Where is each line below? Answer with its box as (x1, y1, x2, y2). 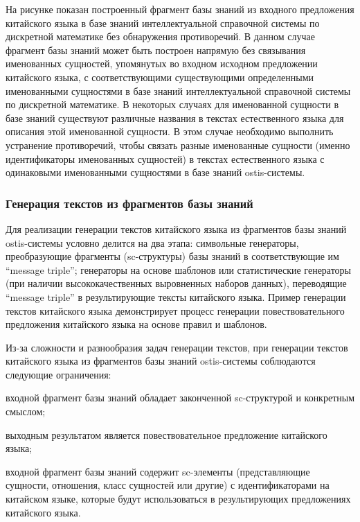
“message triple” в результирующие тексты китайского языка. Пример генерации (6, 289, 346, 304)
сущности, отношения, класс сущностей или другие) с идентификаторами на (6, 478, 330, 492)
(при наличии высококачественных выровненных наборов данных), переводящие (6, 276, 347, 290)
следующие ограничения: (6, 367, 111, 381)
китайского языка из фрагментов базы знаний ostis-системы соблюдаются (6, 354, 316, 368)
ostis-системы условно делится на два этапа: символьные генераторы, (6, 235, 299, 250)
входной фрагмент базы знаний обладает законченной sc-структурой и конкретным (6, 390, 355, 405)
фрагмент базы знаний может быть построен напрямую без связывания (6, 42, 306, 57)
